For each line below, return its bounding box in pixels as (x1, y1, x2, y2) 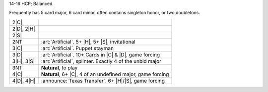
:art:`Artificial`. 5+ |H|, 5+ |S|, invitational (41, 38, 136, 45)
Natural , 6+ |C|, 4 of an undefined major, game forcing (41, 71, 169, 78)
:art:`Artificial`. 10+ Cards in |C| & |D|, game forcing (41, 51, 160, 58)
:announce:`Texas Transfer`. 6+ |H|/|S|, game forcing (41, 77, 165, 84)
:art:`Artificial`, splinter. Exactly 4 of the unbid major (41, 57, 161, 64)
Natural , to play (41, 64, 78, 71)
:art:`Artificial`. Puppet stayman (41, 45, 114, 51)
